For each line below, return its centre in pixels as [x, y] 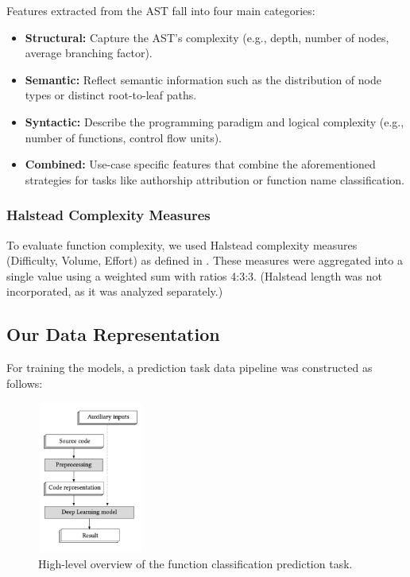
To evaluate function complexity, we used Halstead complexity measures [182, 244]
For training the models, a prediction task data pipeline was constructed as [190, 368]
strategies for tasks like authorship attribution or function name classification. [215, 179]
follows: [25, 383]
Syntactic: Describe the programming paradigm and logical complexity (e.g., [215, 121]
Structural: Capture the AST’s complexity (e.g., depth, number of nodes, [207, 37]
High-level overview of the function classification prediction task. [195, 563]
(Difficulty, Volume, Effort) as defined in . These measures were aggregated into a [205, 260]
